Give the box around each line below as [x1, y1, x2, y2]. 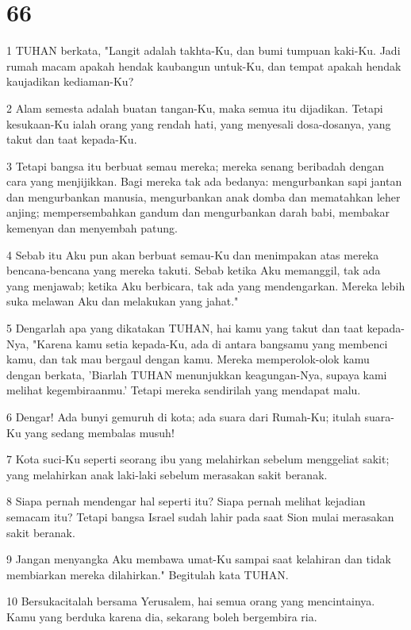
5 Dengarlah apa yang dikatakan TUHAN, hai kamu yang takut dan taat [6, 320, 363, 336]
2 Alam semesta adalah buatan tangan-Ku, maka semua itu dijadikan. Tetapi [6, 99, 383, 116]
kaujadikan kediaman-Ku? [6, 73, 134, 90]
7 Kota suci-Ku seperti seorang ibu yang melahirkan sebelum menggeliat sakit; [6, 451, 390, 467]
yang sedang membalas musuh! [25, 424, 175, 440]
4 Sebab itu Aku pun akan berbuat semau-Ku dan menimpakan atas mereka [6, 246, 379, 263]
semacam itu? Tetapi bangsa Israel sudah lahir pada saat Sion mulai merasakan [6, 508, 394, 524]
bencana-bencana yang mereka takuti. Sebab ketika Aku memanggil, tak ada [6, 262, 381, 279]
